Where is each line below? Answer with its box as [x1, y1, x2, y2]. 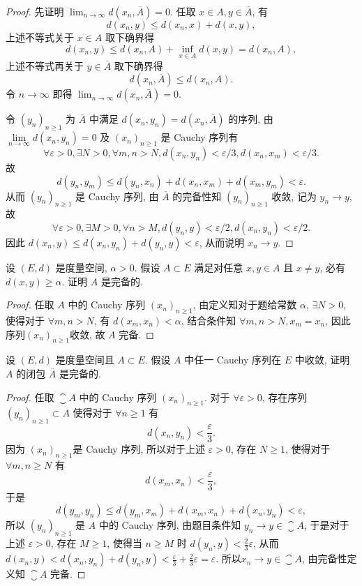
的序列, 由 [228, 112, 273, 126]
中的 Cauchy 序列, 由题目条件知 [98, 518, 241, 532]
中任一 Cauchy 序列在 [184, 352, 282, 367]
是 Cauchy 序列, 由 [75, 188, 159, 203]
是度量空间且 [55, 352, 114, 367]
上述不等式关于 [6, 30, 74, 44]
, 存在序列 [262, 389, 308, 404]
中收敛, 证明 [294, 352, 350, 367]
